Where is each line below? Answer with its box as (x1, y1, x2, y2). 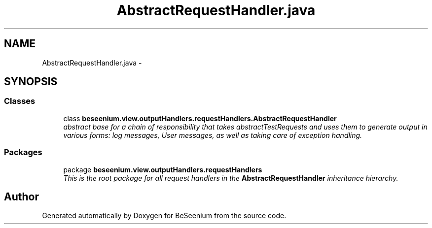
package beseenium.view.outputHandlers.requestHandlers (63, 165, 262, 174)
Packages (4, 147, 42, 158)
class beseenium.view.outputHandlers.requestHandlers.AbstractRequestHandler (63, 114, 337, 123)
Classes (4, 96, 36, 106)
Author (4, 190, 39, 203)
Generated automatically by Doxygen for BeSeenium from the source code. (42, 211, 287, 220)
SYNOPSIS (4, 75, 58, 88)
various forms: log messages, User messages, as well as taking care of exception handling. (63, 130, 362, 139)
